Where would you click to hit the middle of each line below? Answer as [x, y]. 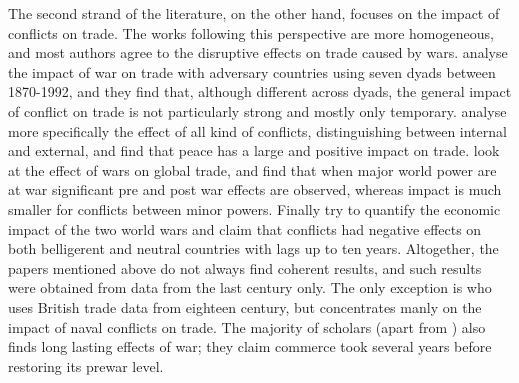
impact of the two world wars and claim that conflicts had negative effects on [245, 228]
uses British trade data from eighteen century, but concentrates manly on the [245, 306]
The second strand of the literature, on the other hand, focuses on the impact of [254, 13]
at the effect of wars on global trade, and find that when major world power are [252, 169]
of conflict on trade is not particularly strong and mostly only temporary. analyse [257, 110]
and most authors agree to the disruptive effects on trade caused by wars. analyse [258, 52]
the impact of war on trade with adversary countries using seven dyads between [252, 71]
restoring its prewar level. [86, 365]
